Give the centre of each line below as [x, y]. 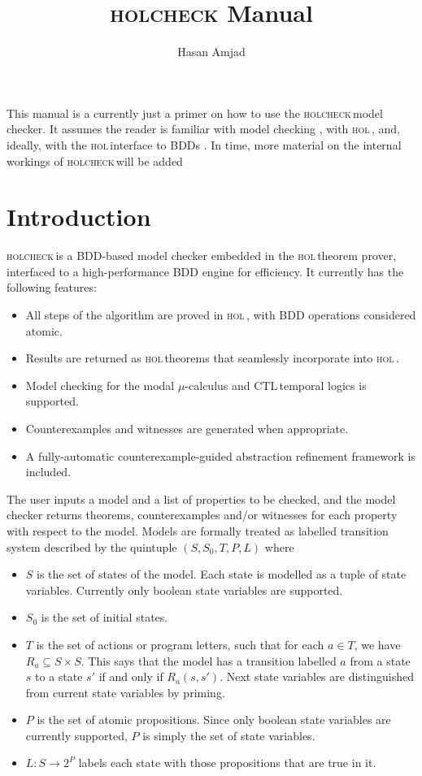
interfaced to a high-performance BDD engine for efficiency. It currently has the [205, 271]
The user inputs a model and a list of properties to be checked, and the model [201, 499]
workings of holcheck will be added [95, 160]
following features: [52, 287]
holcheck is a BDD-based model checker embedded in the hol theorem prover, [202, 256]
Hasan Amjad [211, 52]
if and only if [131, 676]
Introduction [79, 217]
